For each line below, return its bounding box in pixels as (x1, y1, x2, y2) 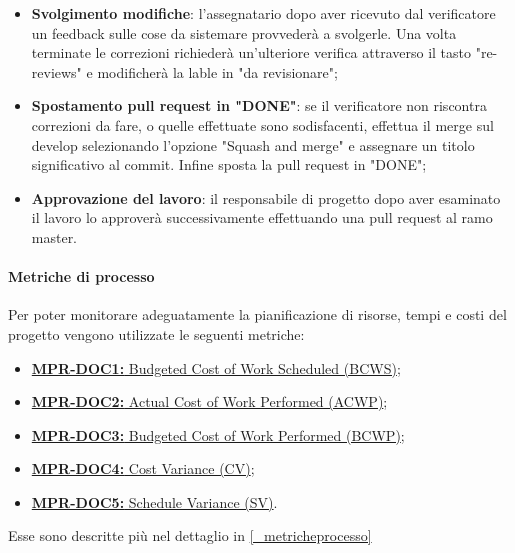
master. (31, 226, 78, 247)
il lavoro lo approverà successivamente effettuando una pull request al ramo (31, 207, 493, 228)
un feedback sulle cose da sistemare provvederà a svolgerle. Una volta (31, 22, 457, 43)
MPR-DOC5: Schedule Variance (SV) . (31, 491, 278, 512)
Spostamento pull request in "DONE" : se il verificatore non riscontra (31, 95, 487, 116)
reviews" (31, 61, 82, 82)
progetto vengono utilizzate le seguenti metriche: (8, 323, 305, 344)
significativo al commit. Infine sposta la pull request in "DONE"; (31, 154, 427, 175)
